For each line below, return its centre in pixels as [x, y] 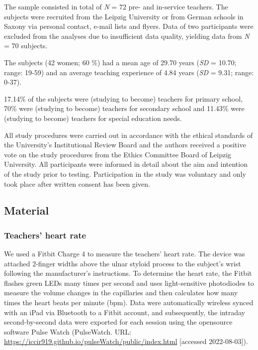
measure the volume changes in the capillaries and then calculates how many [121, 292]
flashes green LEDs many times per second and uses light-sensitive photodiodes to [129, 283]
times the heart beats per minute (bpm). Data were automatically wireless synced [129, 302]
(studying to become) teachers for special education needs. [93, 118]
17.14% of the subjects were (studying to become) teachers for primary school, [124, 98]
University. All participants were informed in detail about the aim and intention [126, 164]
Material [27, 210]
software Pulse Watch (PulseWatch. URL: [68, 331]
